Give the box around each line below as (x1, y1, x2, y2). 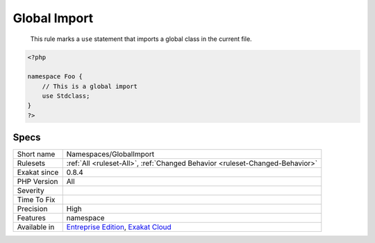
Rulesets (17, 158, 45, 168)
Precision (17, 204, 48, 214)
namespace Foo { (27, 73, 83, 81)
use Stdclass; (42, 92, 90, 100)
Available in (17, 222, 55, 232)
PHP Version (17, 177, 58, 187)
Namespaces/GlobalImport (66, 149, 155, 159)
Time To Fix (17, 195, 56, 205)
